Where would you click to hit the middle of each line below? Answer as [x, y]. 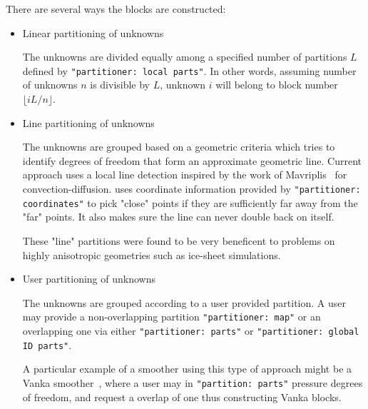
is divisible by [120, 85]
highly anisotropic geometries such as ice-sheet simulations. [152, 254]
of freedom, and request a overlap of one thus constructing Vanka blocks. [182, 397]
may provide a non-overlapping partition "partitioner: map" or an [172, 317]
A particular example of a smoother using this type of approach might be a [187, 369]
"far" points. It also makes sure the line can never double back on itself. [178, 217]
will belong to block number [277, 85]
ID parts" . [47, 344]
